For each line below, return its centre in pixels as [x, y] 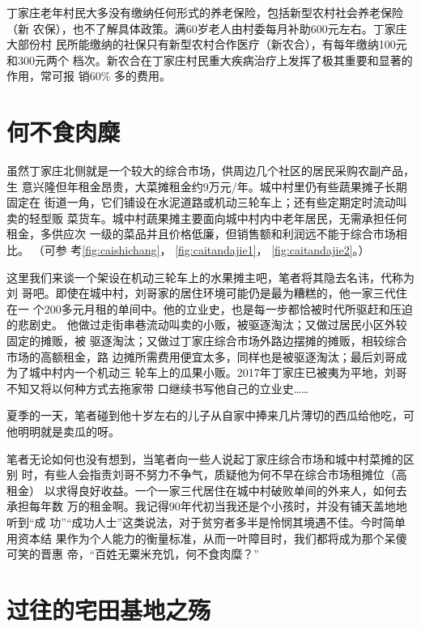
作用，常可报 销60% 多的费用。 [89, 76]
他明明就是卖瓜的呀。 [63, 431]
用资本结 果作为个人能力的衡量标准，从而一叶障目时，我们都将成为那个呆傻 [207, 538]
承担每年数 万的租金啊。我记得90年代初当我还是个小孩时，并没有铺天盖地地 [207, 506]
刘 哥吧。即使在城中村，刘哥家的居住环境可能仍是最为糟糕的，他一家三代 [201, 293]
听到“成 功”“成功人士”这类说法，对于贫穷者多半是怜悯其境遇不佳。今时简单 [206, 521]
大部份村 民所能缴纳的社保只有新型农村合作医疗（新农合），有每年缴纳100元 [207, 44]
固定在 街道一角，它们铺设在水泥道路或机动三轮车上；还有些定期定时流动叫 [207, 202]
